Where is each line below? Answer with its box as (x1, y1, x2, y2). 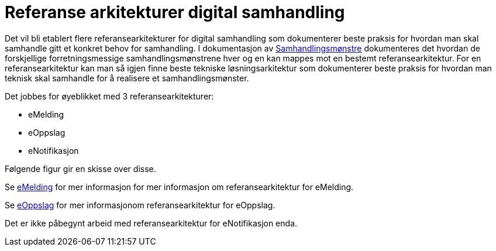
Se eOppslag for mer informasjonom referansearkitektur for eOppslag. (5, 200, 275, 210)
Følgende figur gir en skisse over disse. (5, 163, 156, 174)
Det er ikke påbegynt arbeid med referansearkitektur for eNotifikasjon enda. (5, 218, 298, 228)
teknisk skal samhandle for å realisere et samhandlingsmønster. (5, 73, 249, 83)
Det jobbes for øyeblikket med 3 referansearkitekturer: (5, 91, 214, 101)
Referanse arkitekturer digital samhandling (5, 2, 345, 22)
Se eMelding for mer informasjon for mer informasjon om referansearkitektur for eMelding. (5, 181, 354, 192)
